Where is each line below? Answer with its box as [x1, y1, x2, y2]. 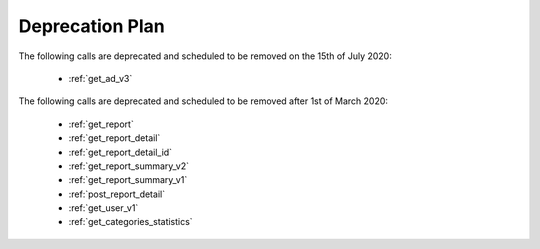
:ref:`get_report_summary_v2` [68, 160, 190, 172]
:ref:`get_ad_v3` [68, 72, 133, 84]
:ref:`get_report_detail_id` [68, 146, 173, 158]
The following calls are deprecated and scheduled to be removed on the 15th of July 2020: [18, 50, 392, 62]
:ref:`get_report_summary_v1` [68, 174, 188, 186]
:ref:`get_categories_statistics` [68, 216, 194, 228]
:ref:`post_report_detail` [68, 188, 165, 200]
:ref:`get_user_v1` [68, 202, 139, 214]
